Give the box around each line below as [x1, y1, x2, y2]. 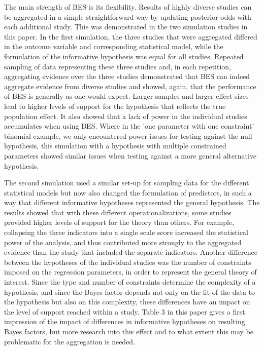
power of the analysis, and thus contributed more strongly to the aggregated [4, 237, 242, 247]
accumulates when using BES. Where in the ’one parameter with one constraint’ [4, 121, 254, 131]
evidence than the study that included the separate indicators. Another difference [4, 247, 257, 257]
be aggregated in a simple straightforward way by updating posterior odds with [4, 11, 251, 22]
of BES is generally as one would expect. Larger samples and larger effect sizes [4, 91, 249, 101]
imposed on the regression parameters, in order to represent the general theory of [4, 266, 257, 277]
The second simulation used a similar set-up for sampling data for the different [4, 177, 249, 188]
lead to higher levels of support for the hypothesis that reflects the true [4, 100, 226, 111]
